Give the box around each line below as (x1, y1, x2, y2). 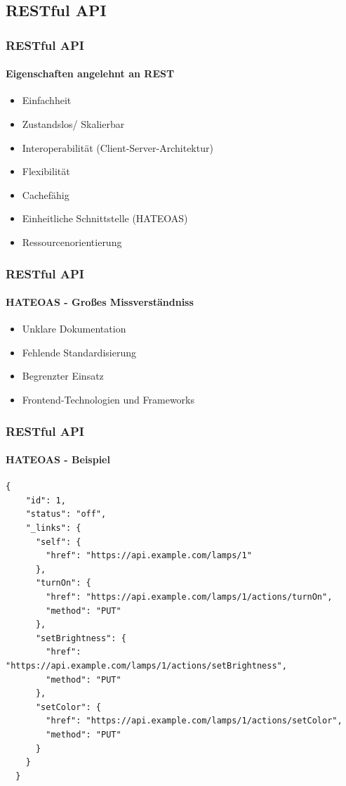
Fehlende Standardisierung (22, 344, 136, 359)
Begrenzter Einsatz (22, 368, 104, 383)
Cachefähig (22, 187, 69, 202)
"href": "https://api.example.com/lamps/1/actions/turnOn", (46, 591, 333, 602)
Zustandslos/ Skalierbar (22, 117, 125, 131)
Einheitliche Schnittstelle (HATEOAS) (22, 211, 188, 226)
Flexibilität (22, 164, 70, 179)
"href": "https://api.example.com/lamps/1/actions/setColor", (46, 716, 342, 726)
